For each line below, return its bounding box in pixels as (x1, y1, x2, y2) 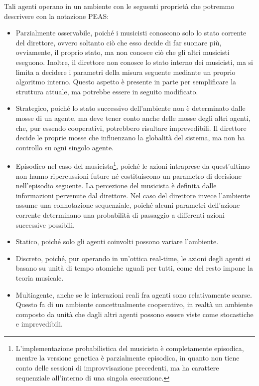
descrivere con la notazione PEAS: (4, 10, 109, 21)
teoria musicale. (15, 272, 64, 283)
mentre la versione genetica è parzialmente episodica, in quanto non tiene (15, 353, 240, 363)
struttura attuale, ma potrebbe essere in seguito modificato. (15, 86, 198, 96)
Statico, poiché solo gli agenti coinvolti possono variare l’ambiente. (15, 236, 219, 247)
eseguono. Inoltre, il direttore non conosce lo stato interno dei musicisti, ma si (15, 56, 253, 67)
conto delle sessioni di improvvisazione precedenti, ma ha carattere (15, 363, 219, 373)
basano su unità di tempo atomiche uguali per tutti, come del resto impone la (15, 263, 254, 273)
